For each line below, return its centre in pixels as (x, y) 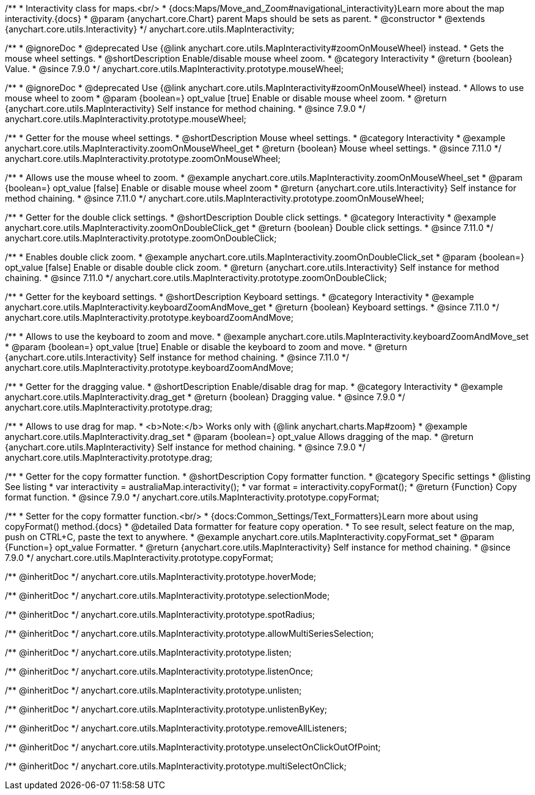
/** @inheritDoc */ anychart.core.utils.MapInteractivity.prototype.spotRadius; (160, 614)
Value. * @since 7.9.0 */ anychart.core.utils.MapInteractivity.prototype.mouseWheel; (174, 69)
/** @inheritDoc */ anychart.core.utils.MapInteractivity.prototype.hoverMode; (161, 577)
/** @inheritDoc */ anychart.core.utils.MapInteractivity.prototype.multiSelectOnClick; (176, 766)
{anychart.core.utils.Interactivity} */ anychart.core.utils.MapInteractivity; (150, 29)
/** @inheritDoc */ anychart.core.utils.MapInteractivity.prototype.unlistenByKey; (166, 709)
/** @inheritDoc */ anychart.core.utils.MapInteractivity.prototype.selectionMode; (168, 595)
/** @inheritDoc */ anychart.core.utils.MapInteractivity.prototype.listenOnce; (159, 671)
